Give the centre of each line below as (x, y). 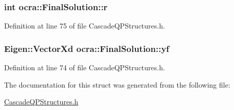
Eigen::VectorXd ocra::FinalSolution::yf (87, 48)
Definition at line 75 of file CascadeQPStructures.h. (85, 26)
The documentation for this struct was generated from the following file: (117, 84)
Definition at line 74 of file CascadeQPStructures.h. (85, 67)
